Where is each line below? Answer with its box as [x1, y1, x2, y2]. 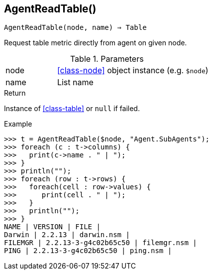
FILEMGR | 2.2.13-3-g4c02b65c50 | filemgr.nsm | [4, 239, 197, 247]
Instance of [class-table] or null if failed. [4, 104, 140, 113]
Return [4, 89, 26, 98]
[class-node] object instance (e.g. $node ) [57, 65, 209, 76]
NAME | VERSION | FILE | [4, 223, 101, 231]
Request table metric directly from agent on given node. [4, 38, 187, 47]
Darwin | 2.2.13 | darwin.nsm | [4, 231, 130, 239]
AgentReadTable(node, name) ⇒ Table [4, 23, 147, 32]
